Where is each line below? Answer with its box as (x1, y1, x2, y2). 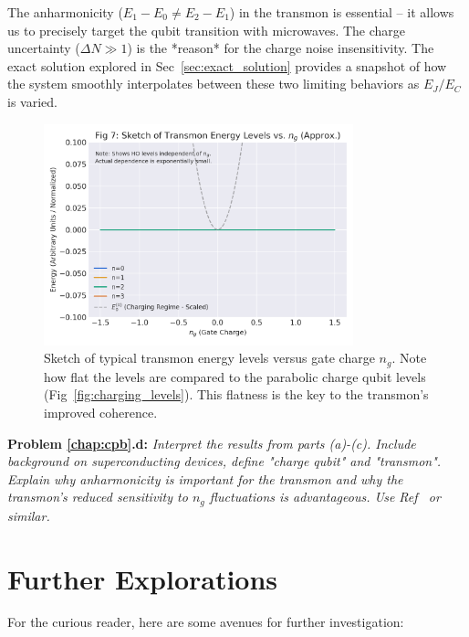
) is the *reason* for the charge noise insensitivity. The (127, 38, 434, 58)
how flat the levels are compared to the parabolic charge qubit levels (44, 366, 426, 386)
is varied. (7, 91, 57, 111)
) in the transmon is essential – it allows (229, 3, 454, 21)
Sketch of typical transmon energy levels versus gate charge (44, 348, 375, 367)
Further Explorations (7, 559, 278, 597)
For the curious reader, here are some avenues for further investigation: (7, 612, 404, 632)
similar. (7, 505, 50, 525)
